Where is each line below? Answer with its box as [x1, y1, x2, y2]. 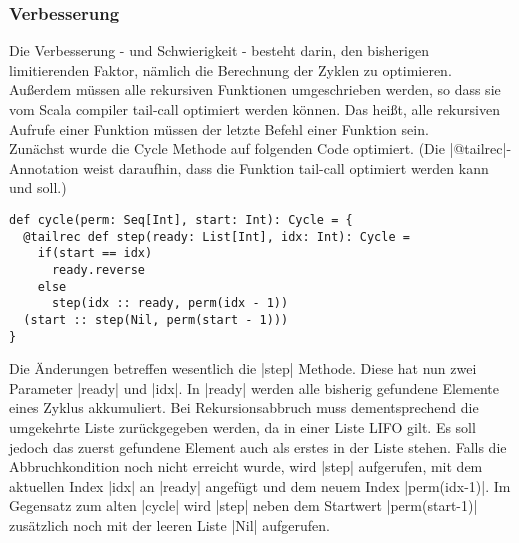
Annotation [9, 157, 79, 178]
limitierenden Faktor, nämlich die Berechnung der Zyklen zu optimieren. [9, 59, 452, 80]
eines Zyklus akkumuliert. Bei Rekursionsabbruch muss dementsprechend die [9, 397, 479, 418]
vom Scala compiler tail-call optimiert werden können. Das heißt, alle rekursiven [9, 99, 500, 119]
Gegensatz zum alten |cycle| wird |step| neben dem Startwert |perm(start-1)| [9, 495, 478, 516]
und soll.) [9, 177, 67, 198]
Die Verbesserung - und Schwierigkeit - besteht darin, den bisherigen [9, 40, 429, 61]
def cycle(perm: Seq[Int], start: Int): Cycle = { [9, 212, 353, 227]
